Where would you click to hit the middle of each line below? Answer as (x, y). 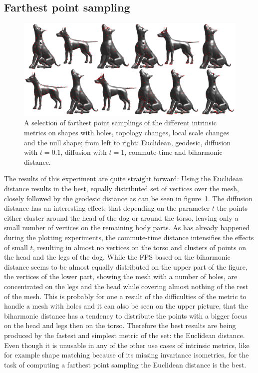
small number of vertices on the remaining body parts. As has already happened (127, 227)
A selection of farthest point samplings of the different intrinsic (120, 123)
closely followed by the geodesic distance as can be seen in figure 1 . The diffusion (128, 198)
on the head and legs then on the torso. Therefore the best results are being (120, 325)
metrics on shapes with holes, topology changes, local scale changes (127, 133)
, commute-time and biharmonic (173, 152)
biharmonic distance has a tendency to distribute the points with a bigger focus (126, 315)
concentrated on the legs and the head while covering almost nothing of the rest (126, 286)
